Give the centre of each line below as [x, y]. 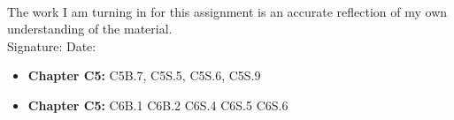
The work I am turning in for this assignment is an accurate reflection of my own [227, 11]
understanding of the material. [90, 29]
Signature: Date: [52, 45]
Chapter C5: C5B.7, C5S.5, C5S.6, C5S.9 [144, 75]
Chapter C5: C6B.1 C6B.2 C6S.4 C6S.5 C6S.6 [158, 105]
